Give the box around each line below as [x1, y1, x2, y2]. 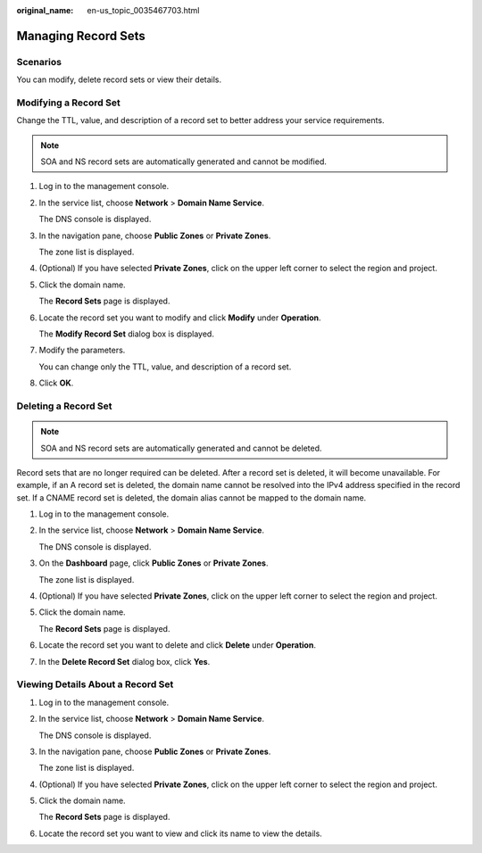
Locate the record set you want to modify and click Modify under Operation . [38, 312, 321, 323]
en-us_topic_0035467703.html [87, 5, 200, 15]
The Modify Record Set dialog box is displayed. [38, 328, 214, 339]
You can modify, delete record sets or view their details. [16, 74, 222, 85]
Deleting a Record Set [16, 400, 112, 412]
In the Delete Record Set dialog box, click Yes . [38, 656, 211, 667]
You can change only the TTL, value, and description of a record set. [38, 361, 292, 372]
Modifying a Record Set [16, 96, 120, 109]
